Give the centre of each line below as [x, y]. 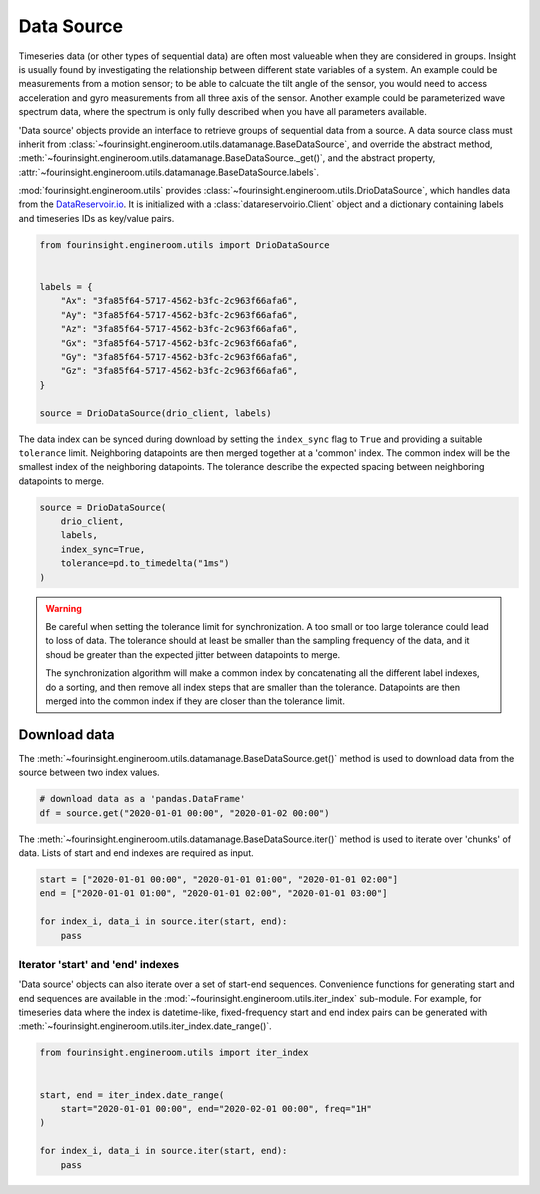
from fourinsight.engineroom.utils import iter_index [174, 1053]
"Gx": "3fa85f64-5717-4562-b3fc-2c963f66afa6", [179, 343]
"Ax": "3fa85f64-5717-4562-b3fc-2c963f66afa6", [179, 301]
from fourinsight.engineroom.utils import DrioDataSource [184, 244]
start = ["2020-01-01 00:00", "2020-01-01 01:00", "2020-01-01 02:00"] [219, 879]
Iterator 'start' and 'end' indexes [99, 964]
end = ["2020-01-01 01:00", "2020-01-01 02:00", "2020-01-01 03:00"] [213, 893]
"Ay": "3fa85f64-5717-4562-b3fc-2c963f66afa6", [179, 314]
